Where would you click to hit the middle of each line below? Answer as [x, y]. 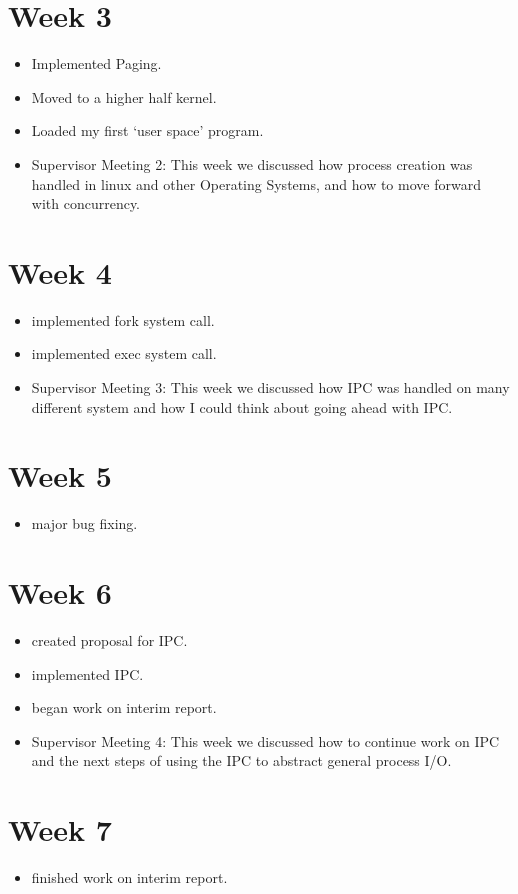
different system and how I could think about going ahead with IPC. [242, 406]
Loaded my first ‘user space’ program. [147, 130]
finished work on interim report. [129, 877]
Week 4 [60, 271]
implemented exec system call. [124, 353]
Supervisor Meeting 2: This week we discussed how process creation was [252, 163]
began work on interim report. [124, 707]
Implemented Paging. [96, 63]
